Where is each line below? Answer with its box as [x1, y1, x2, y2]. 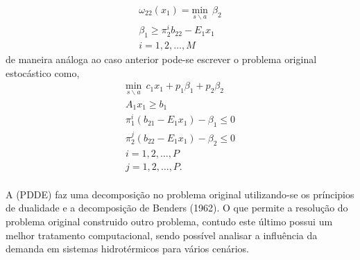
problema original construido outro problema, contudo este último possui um [6, 214, 333, 228]
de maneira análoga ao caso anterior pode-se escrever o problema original [6, 52, 317, 67]
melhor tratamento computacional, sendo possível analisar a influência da [6, 227, 318, 242]
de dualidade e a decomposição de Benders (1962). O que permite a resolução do [6, 200, 348, 215]
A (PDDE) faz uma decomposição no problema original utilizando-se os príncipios [6, 187, 354, 201]
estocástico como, [6, 65, 80, 80]
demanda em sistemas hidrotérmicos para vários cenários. [6, 241, 250, 256]
